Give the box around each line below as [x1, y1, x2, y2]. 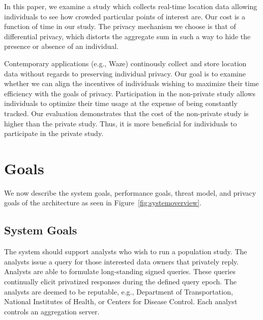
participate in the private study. [4, 128, 104, 139]
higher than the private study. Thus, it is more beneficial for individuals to [4, 118, 237, 128]
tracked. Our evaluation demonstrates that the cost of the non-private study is [4, 108, 249, 118]
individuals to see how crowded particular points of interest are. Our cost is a [4, 11, 245, 21]
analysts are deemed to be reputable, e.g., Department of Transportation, [4, 286, 233, 297]
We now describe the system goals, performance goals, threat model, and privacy [4, 187, 256, 198]
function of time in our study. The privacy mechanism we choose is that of [4, 21, 236, 32]
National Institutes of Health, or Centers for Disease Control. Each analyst [4, 296, 238, 307]
